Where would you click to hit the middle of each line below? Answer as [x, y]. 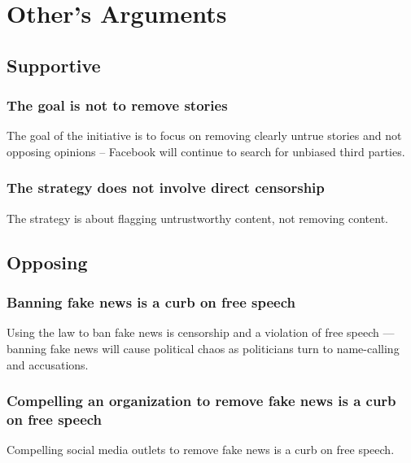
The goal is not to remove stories [117, 105]
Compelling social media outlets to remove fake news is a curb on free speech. [201, 450]
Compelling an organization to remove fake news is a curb [201, 401]
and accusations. [48, 364]
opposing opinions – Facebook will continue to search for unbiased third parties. [206, 151]
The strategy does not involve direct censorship [166, 188]
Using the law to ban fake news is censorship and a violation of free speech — [201, 332]
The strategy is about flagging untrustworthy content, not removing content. [198, 218]
